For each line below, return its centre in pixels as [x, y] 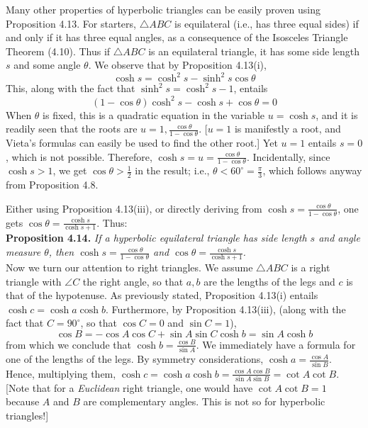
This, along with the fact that [71, 88]
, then [61, 252]
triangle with [34, 281]
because [23, 401]
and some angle [47, 65]
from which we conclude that [68, 344]
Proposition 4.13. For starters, [71, 23]
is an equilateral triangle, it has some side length [254, 51]
